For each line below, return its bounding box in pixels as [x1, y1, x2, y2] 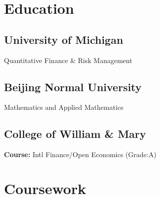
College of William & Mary [4, 126, 146, 141]
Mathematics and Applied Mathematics [4, 102, 124, 112]
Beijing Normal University [4, 79, 142, 94]
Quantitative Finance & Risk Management [4, 55, 132, 65]
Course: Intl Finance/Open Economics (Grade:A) [4, 149, 157, 160]
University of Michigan [4, 32, 124, 47]
